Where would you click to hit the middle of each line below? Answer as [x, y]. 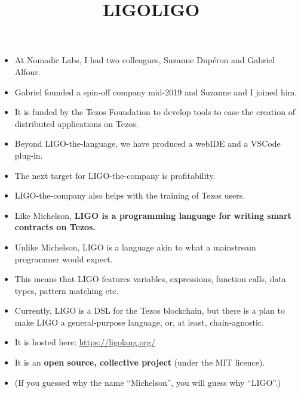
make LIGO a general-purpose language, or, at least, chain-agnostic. [139, 322]
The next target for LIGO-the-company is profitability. [115, 175]
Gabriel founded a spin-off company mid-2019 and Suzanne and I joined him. [156, 92]
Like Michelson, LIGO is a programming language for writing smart [153, 215]
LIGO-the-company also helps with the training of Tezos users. [130, 195]
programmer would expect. [64, 259]
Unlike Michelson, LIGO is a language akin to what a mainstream [135, 247]
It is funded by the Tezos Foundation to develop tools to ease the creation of [155, 112]
